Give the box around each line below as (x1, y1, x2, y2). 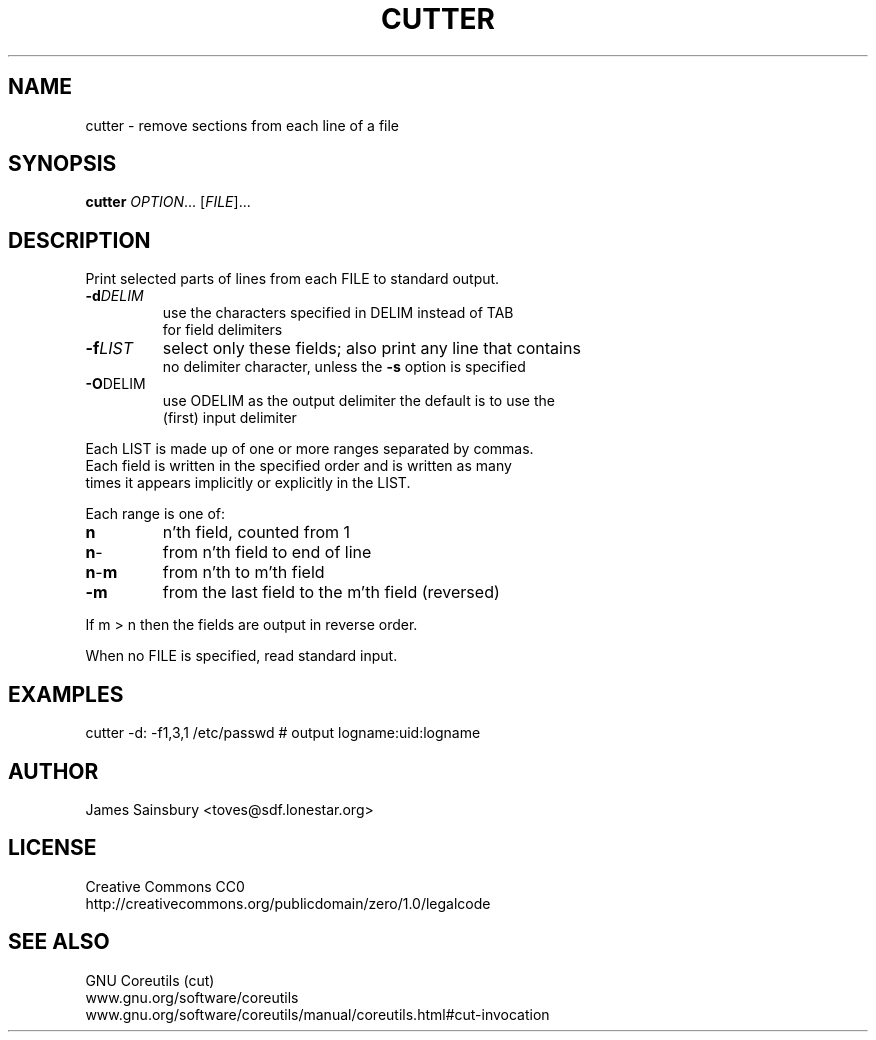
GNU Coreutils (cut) (85, 971, 215, 989)
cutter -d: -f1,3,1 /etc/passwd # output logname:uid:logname (85, 724, 481, 742)
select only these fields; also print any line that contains (162, 338, 581, 359)
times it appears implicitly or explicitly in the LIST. (85, 474, 411, 492)
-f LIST (85, 338, 134, 359)
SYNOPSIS (8, 151, 117, 177)
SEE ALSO (8, 929, 110, 955)
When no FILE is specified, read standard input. (85, 647, 398, 665)
